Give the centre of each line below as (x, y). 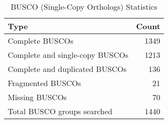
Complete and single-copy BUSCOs (68, 55)
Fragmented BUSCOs (45, 83)
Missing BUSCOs (37, 97)
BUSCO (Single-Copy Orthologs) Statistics (84, 7)
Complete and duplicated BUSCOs (67, 69)
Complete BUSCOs (41, 41)
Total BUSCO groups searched (60, 111)
